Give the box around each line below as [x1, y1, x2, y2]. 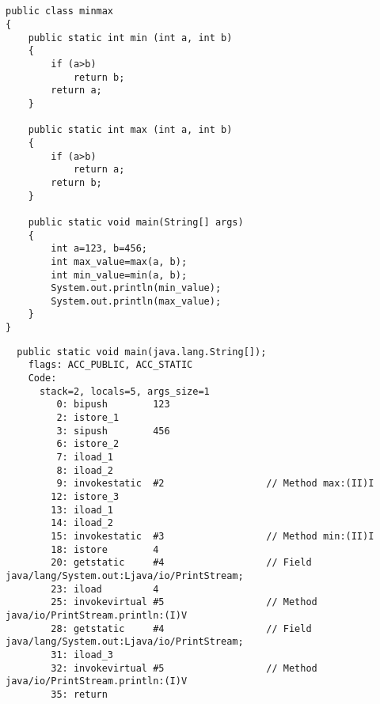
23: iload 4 [51, 583, 159, 595]
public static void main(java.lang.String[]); [17, 346, 267, 358]
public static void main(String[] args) [28, 216, 244, 228]
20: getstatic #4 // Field [51, 557, 312, 569]
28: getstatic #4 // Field [51, 623, 312, 634]
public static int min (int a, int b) [28, 32, 233, 44]
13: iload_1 [51, 504, 114, 516]
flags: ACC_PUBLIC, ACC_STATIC [28, 359, 193, 371]
